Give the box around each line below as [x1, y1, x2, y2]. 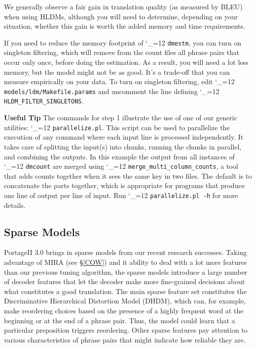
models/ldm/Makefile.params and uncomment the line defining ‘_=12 [4, 86, 219, 96]
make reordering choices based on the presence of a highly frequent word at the [4, 305, 244, 316]
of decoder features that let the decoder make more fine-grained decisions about [4, 276, 245, 287]
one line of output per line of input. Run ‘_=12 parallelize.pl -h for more [4, 190, 238, 200]
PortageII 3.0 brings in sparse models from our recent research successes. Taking [4, 247, 247, 257]
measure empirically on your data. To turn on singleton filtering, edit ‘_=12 [4, 76, 235, 87]
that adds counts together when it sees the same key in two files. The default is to [4, 170, 252, 181]
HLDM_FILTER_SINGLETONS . [4, 96, 84, 106]
